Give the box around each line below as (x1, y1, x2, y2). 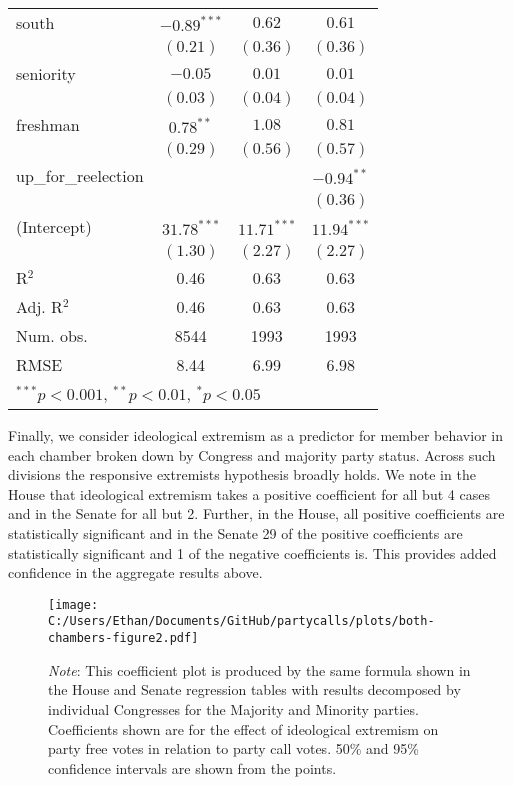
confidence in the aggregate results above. (8, 562, 263, 583)
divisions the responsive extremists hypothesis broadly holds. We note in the (8, 464, 476, 485)
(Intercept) (16, 215, 92, 238)
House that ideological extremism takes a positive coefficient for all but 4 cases (8, 483, 490, 504)
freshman (16, 113, 80, 136)
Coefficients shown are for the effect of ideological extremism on (48, 718, 439, 739)
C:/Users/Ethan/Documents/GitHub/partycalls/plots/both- (48, 614, 435, 629)
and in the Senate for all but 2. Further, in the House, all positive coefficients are (8, 503, 505, 524)
